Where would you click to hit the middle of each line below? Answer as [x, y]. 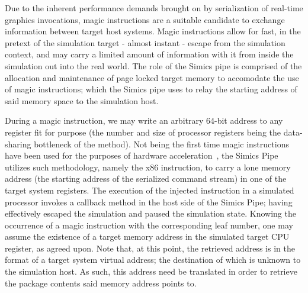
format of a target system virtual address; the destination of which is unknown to [153, 260]
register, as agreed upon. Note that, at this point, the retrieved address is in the [150, 248]
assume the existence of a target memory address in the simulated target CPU [147, 236]
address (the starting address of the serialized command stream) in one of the [146, 178]
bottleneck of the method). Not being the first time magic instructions [161, 144]
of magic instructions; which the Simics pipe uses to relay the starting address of [151, 89]
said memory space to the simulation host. [82, 100]
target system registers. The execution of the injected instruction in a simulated [150, 190]
